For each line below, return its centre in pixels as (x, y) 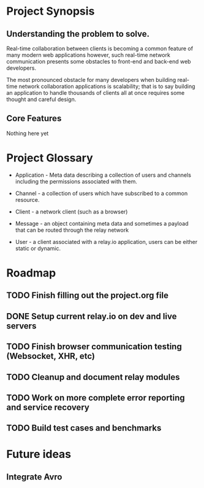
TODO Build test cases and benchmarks (84, 428)
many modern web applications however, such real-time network (88, 55)
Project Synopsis (51, 11)
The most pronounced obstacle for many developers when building (91, 80)
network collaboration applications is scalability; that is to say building (107, 86)
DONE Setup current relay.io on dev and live (92, 316)
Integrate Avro (34, 477)
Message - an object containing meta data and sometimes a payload (102, 223)
